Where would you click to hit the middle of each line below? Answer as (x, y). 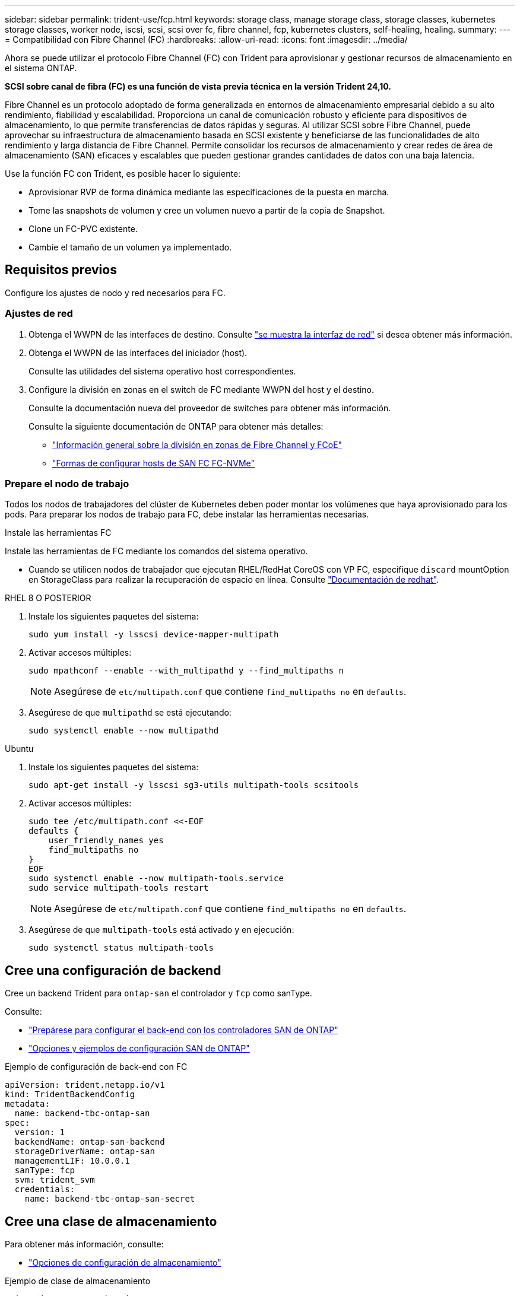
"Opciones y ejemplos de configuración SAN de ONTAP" (139, 1049)
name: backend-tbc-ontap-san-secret (110, 1199)
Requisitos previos (61, 270)
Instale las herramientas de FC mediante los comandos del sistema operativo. (156, 551)
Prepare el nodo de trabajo (67, 483)
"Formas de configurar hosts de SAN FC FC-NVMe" (154, 463)
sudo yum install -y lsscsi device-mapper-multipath (154, 635)
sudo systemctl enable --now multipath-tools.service (156, 879)
